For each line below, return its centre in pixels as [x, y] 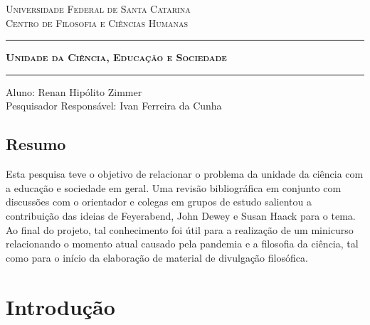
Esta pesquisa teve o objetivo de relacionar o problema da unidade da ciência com [185, 174]
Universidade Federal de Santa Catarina [98, 9]
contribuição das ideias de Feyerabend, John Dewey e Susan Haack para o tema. [181, 215]
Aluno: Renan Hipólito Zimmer [74, 91]
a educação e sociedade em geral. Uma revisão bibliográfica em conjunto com [174, 187]
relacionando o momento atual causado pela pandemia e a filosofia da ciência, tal [182, 244]
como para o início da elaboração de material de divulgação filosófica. [157, 257]
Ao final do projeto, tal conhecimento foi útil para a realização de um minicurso [180, 229]
